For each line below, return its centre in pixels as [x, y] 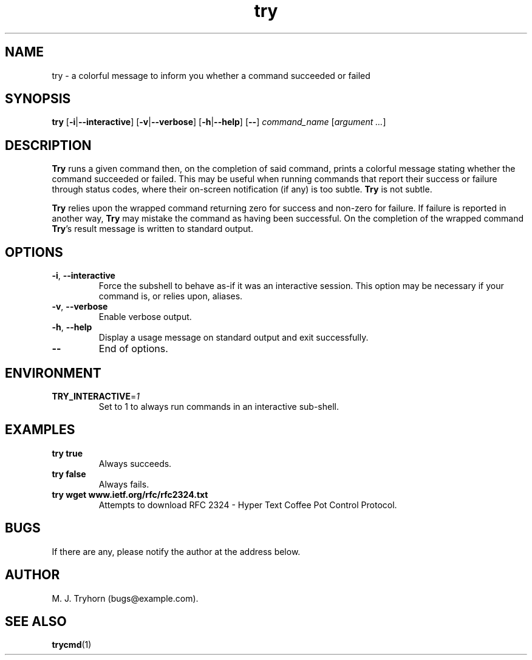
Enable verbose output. [145, 317]
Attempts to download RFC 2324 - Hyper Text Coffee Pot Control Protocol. [248, 505]
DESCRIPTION [48, 145]
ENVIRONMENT [53, 373]
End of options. [133, 349]
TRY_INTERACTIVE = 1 [96, 396]
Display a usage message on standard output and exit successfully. [234, 338]
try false [69, 474]
